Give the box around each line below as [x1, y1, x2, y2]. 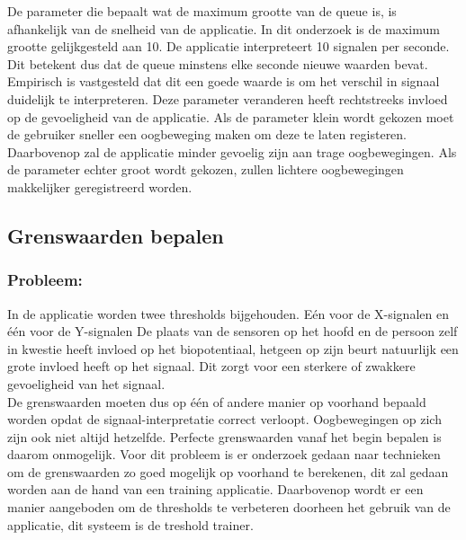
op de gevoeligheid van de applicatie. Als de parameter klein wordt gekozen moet [7, 107, 454, 126]
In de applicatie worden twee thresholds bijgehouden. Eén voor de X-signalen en [7, 304, 449, 323]
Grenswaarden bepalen [7, 221, 224, 249]
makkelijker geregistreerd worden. [7, 177, 193, 196]
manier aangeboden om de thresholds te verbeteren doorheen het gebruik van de [7, 498, 451, 517]
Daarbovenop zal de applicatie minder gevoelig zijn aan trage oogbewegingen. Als [7, 142, 457, 161]
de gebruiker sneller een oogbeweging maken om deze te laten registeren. [7, 125, 408, 144]
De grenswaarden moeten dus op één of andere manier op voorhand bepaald [7, 392, 426, 411]
